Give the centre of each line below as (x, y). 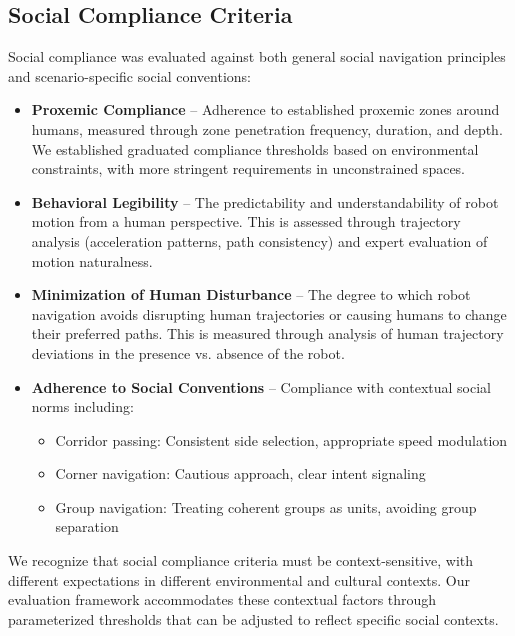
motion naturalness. (92, 260)
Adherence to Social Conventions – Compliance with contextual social (261, 386)
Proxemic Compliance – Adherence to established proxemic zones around (265, 109)
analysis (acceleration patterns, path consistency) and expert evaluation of (259, 240)
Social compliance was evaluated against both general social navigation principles (257, 56)
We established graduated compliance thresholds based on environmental (255, 148)
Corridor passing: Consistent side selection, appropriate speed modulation (281, 439)
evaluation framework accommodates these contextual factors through (222, 599)
